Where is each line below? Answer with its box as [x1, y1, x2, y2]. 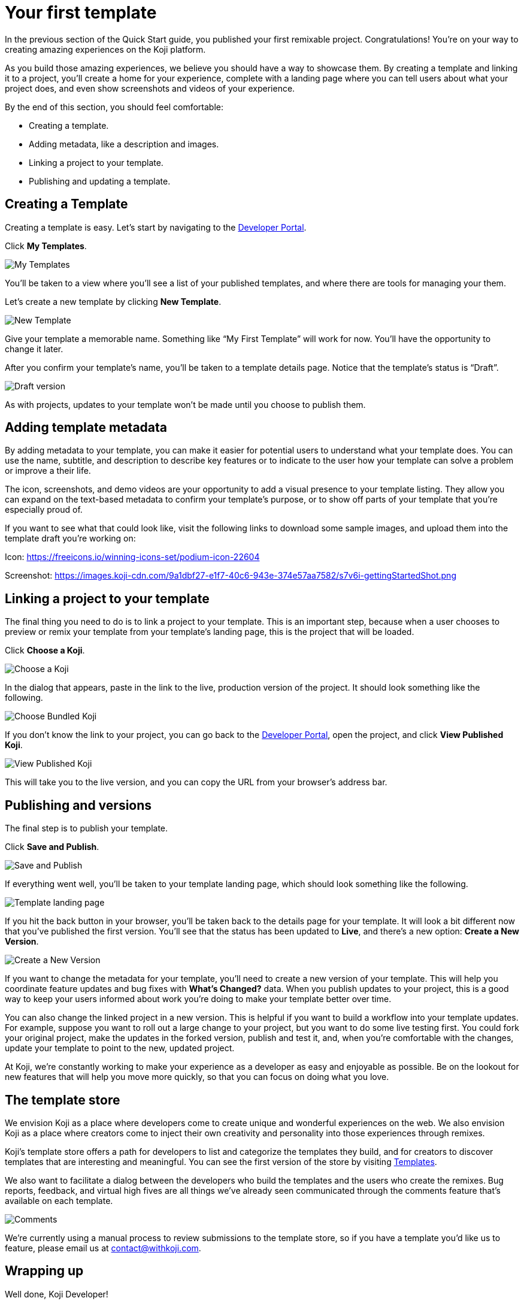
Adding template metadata [5, 420, 168, 435]
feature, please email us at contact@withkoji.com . [5, 1242, 201, 1253]
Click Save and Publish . [5, 842, 99, 852]
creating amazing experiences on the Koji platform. [5, 44, 206, 55]
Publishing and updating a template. [29, 176, 171, 186]
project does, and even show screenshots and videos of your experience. [5, 83, 295, 93]
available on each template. [5, 1195, 113, 1206]
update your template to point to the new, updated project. [5, 1043, 235, 1054]
